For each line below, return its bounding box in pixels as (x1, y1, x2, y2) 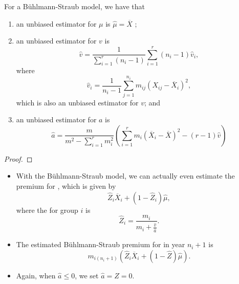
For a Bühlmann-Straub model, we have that (4, 1, 145, 11)
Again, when (16, 270, 56, 280)
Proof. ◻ (4, 153, 33, 164)
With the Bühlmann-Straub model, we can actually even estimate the (16, 170, 235, 181)
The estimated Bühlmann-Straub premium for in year (16, 239, 185, 250)
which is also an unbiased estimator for (16, 97, 139, 107)
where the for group (16, 204, 78, 215)
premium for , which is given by (16, 181, 116, 191)
